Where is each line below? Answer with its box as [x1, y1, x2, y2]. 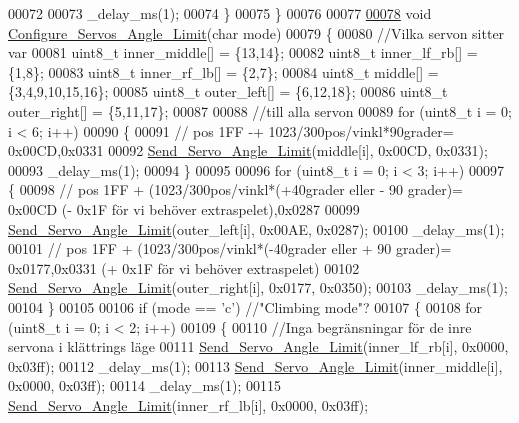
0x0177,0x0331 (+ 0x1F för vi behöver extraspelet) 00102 [8, 257, 360, 278]
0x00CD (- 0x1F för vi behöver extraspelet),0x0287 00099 [8, 198, 360, 219]
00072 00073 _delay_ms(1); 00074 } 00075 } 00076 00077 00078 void [8, 3, 432, 23]
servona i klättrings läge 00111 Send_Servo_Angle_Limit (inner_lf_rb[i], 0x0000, [8, 336, 509, 357]
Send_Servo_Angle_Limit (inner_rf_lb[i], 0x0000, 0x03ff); [8, 394, 369, 415]
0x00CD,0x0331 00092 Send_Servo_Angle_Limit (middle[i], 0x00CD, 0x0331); [8, 140, 488, 161]
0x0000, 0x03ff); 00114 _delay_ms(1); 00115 [8, 375, 282, 396]
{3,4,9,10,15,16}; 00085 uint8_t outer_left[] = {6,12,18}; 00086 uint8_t [8, 81, 448, 102]
